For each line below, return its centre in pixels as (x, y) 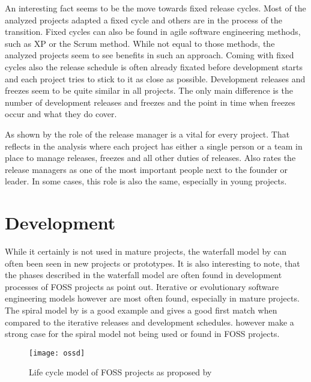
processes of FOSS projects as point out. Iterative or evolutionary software (142, 286)
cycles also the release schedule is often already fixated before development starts (154, 66)
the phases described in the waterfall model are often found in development (143, 275)
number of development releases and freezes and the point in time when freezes (150, 102)
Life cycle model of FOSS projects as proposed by (120, 372)
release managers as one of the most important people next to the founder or (146, 169)
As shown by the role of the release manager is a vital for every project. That (147, 134)
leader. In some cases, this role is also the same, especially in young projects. (146, 181)
